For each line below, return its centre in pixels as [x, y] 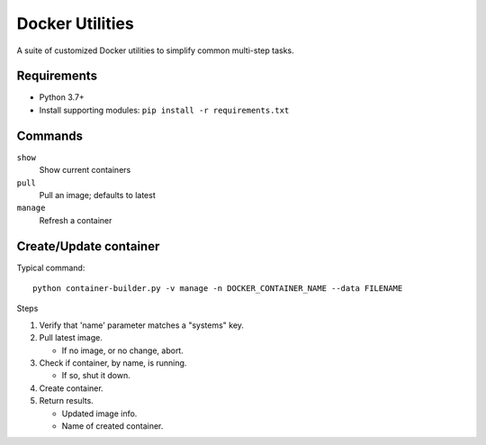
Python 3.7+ [62, 97]
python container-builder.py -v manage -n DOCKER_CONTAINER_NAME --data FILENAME [218, 288]
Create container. [71, 388]
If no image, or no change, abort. [122, 350]
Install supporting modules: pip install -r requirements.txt [164, 110]
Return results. [66, 401]
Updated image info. [99, 413]
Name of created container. [112, 426]
